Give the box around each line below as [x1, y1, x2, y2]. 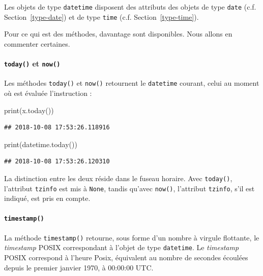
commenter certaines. [4, 38, 70, 49]
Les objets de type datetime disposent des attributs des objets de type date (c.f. [4, 2, 256, 12]
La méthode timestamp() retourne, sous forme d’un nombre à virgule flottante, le [4, 232, 259, 243]
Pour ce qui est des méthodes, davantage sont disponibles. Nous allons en [4, 28, 232, 39]
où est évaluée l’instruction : [4, 88, 92, 98]
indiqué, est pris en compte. [4, 193, 91, 203]
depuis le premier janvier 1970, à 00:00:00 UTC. [4, 262, 154, 272]
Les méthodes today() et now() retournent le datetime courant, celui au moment [4, 78, 259, 88]
